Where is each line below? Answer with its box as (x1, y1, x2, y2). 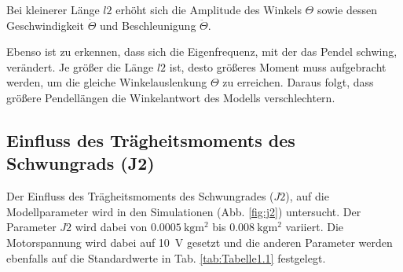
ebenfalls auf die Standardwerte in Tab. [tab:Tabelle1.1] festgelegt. (6, 249, 326, 266)
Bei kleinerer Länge (6, 2, 100, 17)
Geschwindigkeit (6, 17, 84, 33)
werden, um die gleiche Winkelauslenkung (6, 74, 207, 90)
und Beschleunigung (99, 17, 196, 33)
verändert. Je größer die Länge (6, 58, 154, 75)
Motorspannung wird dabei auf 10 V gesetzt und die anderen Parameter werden (6, 233, 393, 250)
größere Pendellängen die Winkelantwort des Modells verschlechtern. (6, 89, 335, 105)
